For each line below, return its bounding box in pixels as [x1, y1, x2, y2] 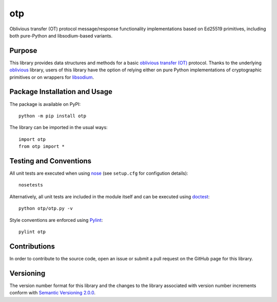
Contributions [9, 242, 55, 251]
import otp [18, 136, 46, 142]
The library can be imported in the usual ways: [9, 124, 108, 130]
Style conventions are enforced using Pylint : [9, 217, 103, 223]
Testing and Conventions [9, 157, 92, 165]
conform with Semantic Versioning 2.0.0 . [9, 290, 96, 296]
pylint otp [18, 229, 46, 235]
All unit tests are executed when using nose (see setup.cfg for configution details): [9, 170, 188, 176]
